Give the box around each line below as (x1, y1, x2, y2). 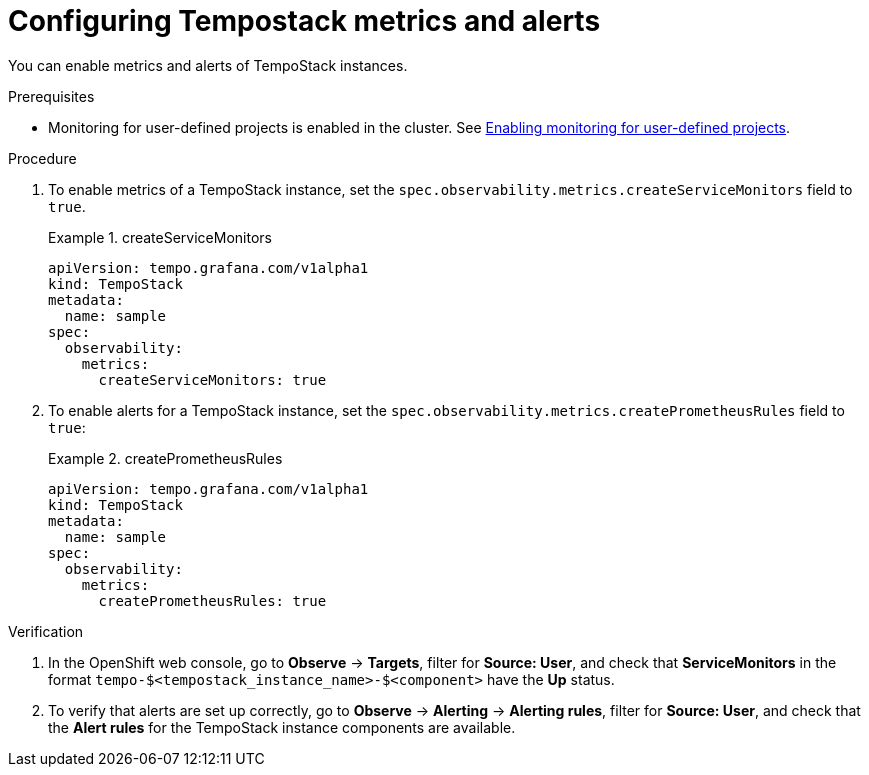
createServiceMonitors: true (98, 371, 327, 388)
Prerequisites (8, 87, 95, 105)
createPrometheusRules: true (98, 592, 327, 609)
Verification (8, 622, 84, 640)
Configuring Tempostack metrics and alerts (8, 4, 601, 38)
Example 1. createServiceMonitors (48, 228, 272, 246)
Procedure (8, 149, 77, 167)
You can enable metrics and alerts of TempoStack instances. (8, 56, 408, 74)
